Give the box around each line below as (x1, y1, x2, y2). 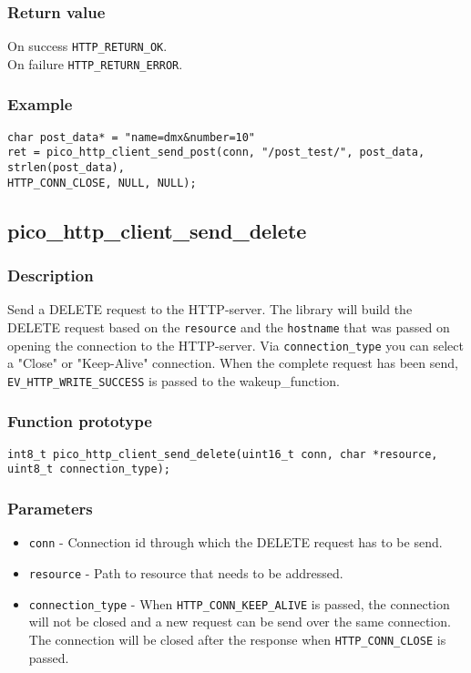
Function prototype (7, 410, 152, 433)
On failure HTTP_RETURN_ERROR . (7, 54, 183, 73)
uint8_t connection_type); (7, 463, 170, 476)
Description (7, 264, 94, 287)
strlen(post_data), (7, 161, 125, 175)
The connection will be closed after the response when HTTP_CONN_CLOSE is (28, 629, 446, 648)
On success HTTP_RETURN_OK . (7, 36, 168, 56)
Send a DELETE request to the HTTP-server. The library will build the (7, 300, 413, 319)
